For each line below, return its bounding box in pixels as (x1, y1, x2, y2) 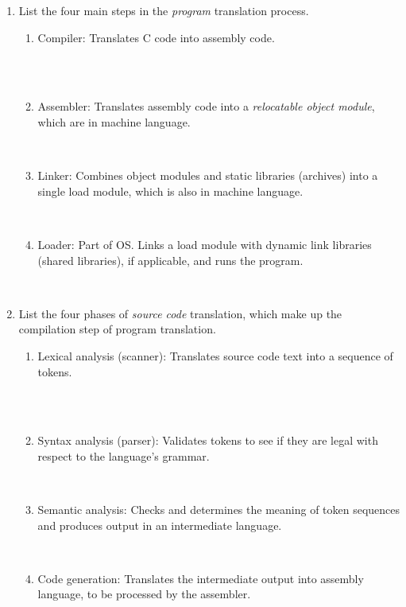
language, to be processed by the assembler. (37, 586, 251, 602)
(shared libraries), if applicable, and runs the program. (37, 251, 304, 268)
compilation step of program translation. (18, 321, 216, 337)
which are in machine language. (37, 113, 191, 130)
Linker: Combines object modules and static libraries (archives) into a (37, 167, 378, 184)
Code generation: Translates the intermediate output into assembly (37, 570, 364, 586)
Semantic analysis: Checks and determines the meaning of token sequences (37, 501, 400, 518)
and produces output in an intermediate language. (37, 516, 282, 533)
